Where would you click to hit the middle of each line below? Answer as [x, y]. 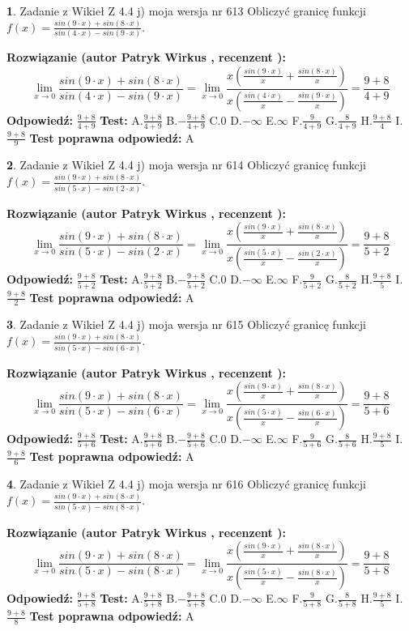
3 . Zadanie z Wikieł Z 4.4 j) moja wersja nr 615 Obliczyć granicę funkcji [186, 324]
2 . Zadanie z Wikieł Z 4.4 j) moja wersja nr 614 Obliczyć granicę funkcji [186, 165]
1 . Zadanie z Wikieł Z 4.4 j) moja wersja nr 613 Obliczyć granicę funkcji [186, 11]
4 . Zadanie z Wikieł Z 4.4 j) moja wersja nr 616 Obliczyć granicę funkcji [186, 484]
